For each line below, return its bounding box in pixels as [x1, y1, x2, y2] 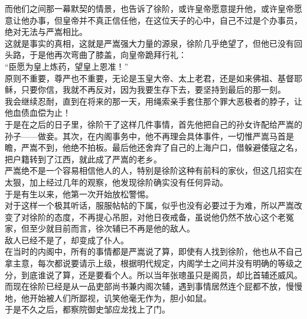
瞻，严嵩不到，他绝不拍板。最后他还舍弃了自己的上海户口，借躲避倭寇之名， [5, 141, 302, 154]
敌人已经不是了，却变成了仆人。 [5, 233, 129, 246]
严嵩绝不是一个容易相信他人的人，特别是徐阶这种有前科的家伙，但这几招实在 [5, 164, 302, 177]
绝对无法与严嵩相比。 [5, 25, 87, 38]
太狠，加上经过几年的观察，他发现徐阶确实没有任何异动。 [5, 175, 228, 188]
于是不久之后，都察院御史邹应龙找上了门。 [5, 303, 170, 315]
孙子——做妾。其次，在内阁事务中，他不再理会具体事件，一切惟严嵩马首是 [5, 129, 294, 142]
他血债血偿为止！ [5, 106, 71, 119]
